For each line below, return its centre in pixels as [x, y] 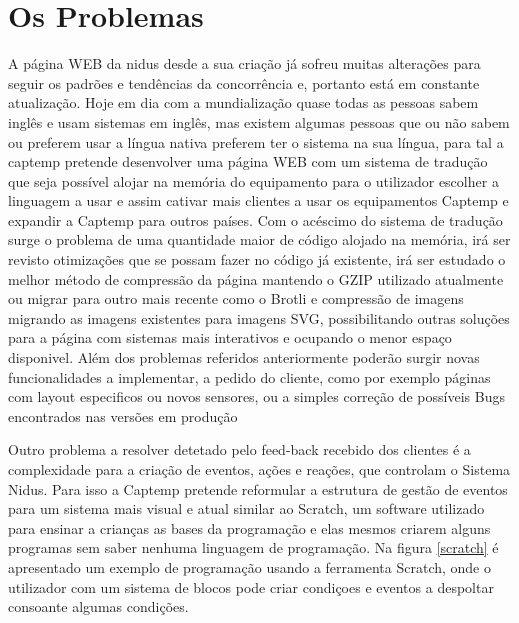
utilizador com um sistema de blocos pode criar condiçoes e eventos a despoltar [251, 586]
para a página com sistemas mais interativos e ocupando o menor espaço [230, 337]
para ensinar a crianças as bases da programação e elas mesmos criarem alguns [249, 527]
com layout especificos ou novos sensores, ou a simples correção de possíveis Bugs [256, 396]
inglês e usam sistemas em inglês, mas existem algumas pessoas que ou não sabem [259, 121]
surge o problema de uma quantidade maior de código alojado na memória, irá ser [259, 239]
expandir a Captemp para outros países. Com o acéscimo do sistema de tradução [255, 219]
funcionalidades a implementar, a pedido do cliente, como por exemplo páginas [249, 376]
